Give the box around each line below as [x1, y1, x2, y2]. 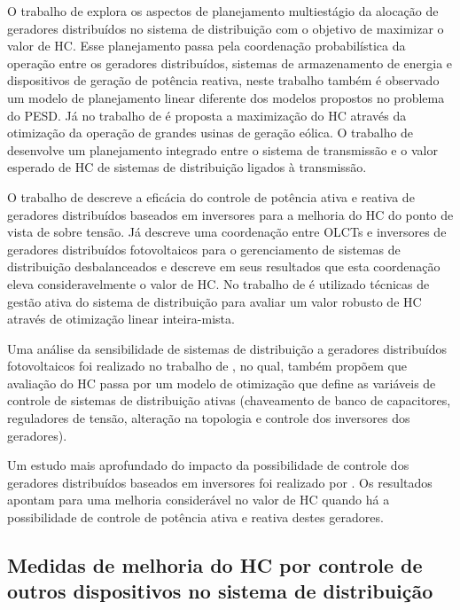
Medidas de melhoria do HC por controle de [7, 551, 423, 579]
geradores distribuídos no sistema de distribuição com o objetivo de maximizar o [7, 19, 444, 37]
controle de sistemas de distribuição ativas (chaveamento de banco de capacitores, [7, 391, 451, 410]
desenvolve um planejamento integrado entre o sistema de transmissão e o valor [7, 140, 438, 159]
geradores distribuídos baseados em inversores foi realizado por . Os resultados [7, 473, 433, 491]
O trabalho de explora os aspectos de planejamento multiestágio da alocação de [7, 2, 439, 20]
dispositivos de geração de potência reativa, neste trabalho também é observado [7, 71, 440, 90]
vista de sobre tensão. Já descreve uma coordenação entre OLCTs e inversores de [7, 223, 447, 241]
